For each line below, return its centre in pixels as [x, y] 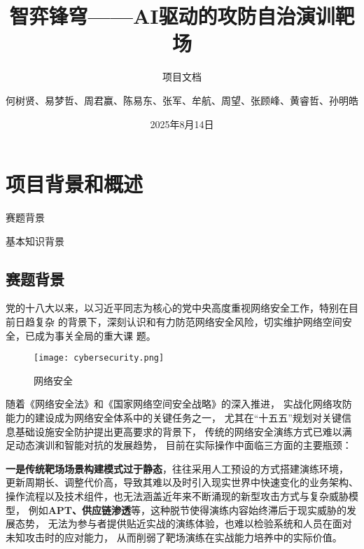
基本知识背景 [35, 241]
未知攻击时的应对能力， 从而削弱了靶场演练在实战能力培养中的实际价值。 [174, 537]
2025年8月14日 [182, 124]
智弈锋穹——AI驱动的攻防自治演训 [172, 16]
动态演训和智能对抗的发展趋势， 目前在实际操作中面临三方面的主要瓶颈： [183, 445]
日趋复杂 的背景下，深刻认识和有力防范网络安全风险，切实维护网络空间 [178, 322]
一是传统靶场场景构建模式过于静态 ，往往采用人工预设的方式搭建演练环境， [177, 468]
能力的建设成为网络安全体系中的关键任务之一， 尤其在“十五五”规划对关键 [174, 418]
